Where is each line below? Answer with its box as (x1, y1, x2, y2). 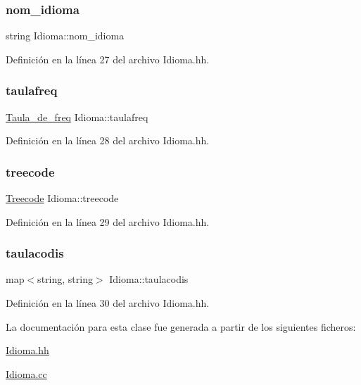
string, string (37, 272, 93, 286)
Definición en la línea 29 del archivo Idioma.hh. (6, 214, 210, 229)
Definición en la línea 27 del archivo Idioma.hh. (6, 51, 210, 66)
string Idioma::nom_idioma (6, 28, 125, 43)
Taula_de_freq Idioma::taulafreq (6, 109, 148, 124)
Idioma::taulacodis (109, 272, 189, 286)
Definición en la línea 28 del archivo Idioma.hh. (6, 133, 210, 148)
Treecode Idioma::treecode (6, 191, 119, 206)
